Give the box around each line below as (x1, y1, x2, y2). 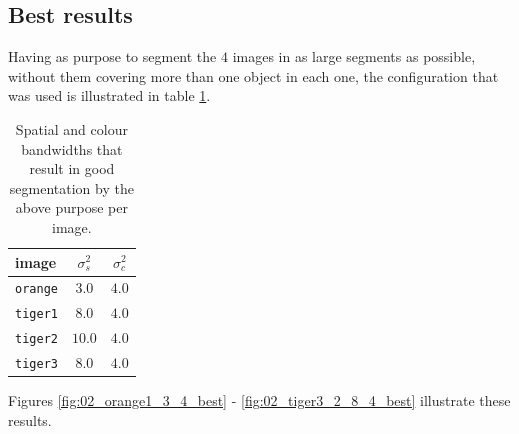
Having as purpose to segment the (8, 46, 217, 67)
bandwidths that (21, 138, 123, 159)
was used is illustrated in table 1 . (8, 85, 211, 106)
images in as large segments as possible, (232, 46, 476, 67)
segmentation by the (9, 177, 134, 198)
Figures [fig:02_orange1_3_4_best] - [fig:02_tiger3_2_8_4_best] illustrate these (8, 390, 511, 411)
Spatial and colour (15, 118, 128, 139)
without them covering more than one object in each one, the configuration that (8, 65, 499, 86)
